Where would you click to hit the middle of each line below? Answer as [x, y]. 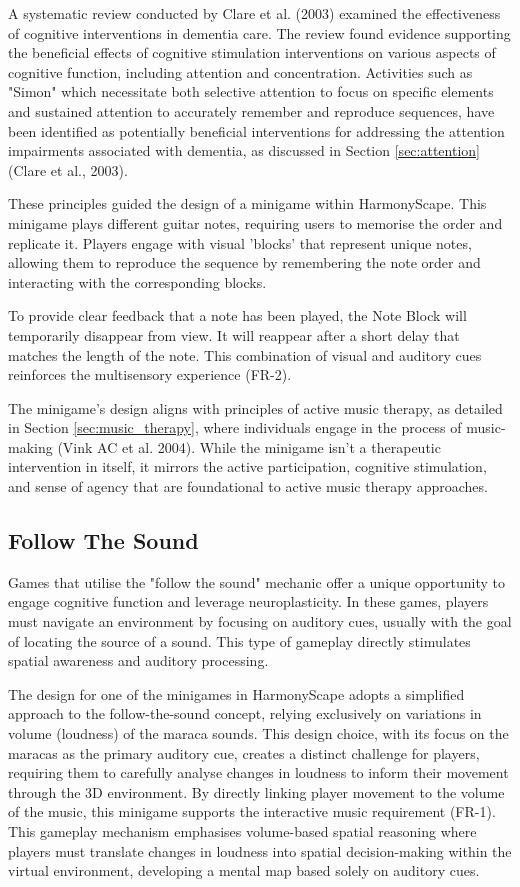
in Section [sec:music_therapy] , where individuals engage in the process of [235, 427]
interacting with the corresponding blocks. [137, 281]
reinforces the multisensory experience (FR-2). [150, 374]
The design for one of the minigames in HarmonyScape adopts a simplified [236, 693]
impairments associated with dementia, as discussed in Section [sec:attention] [244, 150]
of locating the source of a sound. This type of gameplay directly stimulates [239, 640]
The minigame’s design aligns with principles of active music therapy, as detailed [255, 407]
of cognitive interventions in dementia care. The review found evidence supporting [259, 32]
